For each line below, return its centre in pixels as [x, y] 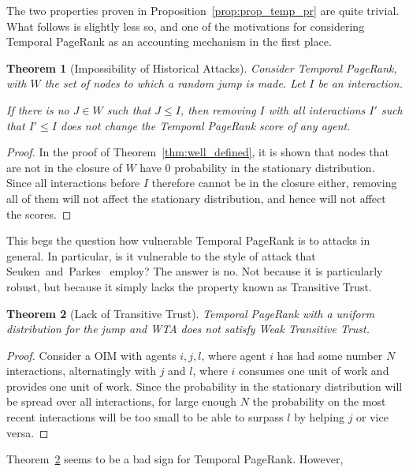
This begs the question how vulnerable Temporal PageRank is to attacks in [188, 240]
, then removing [218, 109]
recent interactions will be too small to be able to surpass [145, 417]
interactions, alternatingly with [81, 371]
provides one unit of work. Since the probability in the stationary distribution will [204, 386]
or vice [372, 417]
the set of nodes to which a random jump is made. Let [175, 83]
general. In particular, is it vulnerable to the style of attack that [161, 255]
